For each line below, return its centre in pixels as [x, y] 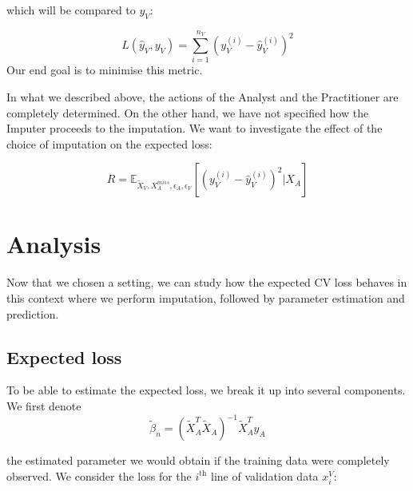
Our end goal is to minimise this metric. [105, 70]
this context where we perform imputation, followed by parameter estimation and [206, 298]
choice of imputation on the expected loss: [109, 143]
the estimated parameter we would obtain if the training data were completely [198, 460]
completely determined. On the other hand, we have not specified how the [188, 112]
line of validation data [265, 475]
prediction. [33, 313]
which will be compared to [71, 10]
